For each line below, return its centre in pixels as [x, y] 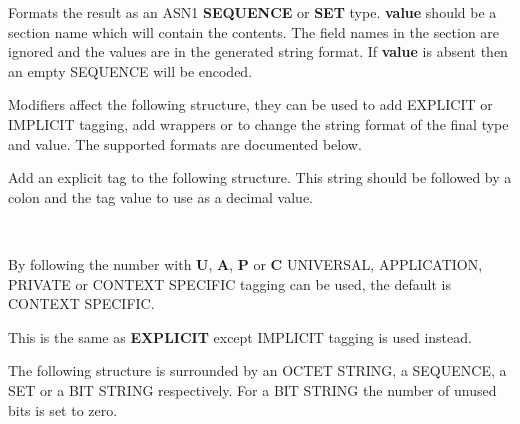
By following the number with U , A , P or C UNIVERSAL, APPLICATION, [245, 263]
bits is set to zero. [63, 409]
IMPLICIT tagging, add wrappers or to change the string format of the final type [258, 123]
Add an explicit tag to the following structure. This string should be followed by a [260, 177]
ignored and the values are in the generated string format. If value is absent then [258, 51]
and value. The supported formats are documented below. [185, 143]
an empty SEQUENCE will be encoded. [130, 70]
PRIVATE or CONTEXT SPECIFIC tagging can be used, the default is [229, 283]
